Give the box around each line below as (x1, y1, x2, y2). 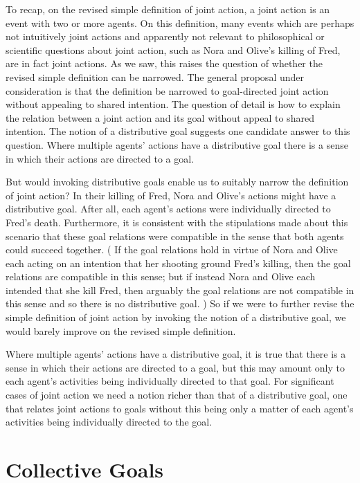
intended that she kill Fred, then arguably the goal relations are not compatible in (6, 282, 354, 297)
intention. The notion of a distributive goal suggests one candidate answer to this (6, 124, 350, 138)
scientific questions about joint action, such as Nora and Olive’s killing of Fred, (6, 42, 341, 57)
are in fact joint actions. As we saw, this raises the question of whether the (6, 56, 323, 71)
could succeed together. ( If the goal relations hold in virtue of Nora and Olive (6, 242, 338, 257)
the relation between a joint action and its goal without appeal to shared (6, 110, 314, 125)
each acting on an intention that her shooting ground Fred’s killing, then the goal (6, 255, 351, 270)
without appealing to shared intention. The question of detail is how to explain (6, 97, 341, 111)
